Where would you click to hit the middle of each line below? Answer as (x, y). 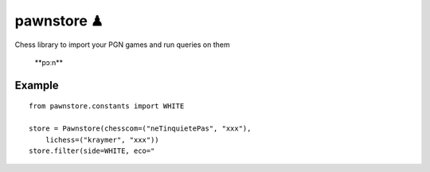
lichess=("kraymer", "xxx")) (102, 140)
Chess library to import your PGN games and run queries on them (122, 45)
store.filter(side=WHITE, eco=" (92, 150)
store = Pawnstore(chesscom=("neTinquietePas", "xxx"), (140, 129)
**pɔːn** (49, 62)
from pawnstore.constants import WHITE (107, 106)
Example (37, 85)
